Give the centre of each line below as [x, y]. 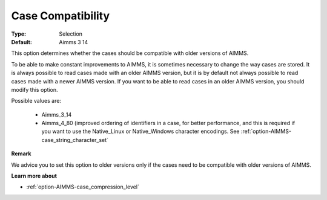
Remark [21, 153]
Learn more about [34, 176]
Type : [19, 34]
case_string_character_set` [75, 140]
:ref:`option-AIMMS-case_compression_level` [83, 187]
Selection [71, 34]
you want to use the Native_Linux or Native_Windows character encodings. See [140, 131]
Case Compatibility [61, 16]
